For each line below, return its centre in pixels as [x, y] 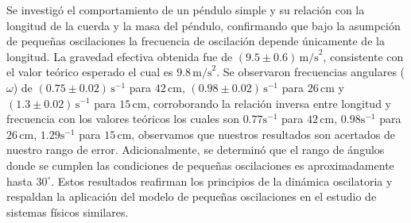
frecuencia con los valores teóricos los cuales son [123, 119]
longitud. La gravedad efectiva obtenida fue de [120, 56]
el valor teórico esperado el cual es [90, 72]
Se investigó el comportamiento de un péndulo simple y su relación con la [186, 10]
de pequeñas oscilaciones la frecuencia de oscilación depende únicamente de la [196, 41]
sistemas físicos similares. [68, 211]
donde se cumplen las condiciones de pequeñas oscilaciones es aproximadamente [200, 165]
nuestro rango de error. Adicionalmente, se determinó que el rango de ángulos [196, 150]
